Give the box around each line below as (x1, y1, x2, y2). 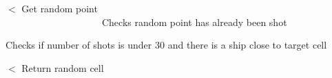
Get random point (21, 1, 98, 15)
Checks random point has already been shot (101, 14, 287, 29)
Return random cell (21, 60, 104, 75)
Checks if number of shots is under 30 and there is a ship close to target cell (6, 38, 327, 52)
